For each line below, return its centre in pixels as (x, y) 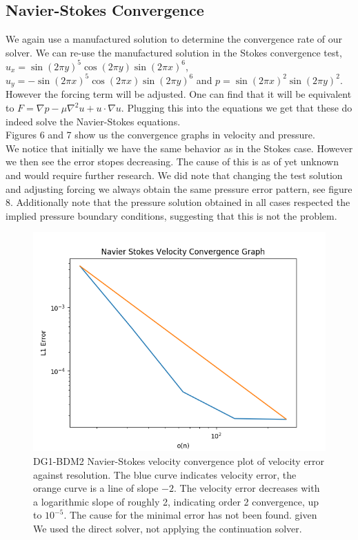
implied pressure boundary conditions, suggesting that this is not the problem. (171, 215)
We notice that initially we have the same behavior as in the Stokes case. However (179, 148)
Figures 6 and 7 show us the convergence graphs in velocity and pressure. (160, 135)
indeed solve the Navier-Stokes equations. (93, 121)
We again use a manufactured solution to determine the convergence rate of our (174, 39)
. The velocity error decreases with (247, 488)
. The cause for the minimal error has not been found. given (190, 515)
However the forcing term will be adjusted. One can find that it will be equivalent (179, 94)
